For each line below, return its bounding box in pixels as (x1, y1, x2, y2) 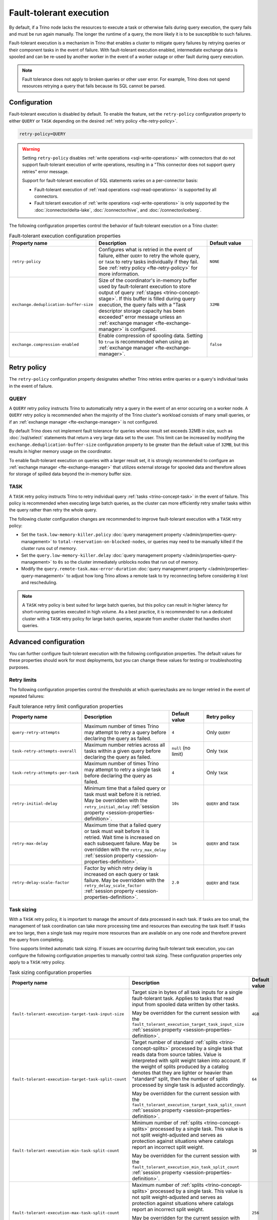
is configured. (125, 325, 157, 332)
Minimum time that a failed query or (84, 785, 166, 792)
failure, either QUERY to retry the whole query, (98, 252, 201, 259)
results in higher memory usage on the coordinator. (9, 448, 112, 454)
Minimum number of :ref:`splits (131, 1119, 203, 1126)
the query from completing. (9, 937, 64, 943)
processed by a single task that (171, 1045, 243, 1052)
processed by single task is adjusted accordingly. (131, 1081, 245, 1088)
